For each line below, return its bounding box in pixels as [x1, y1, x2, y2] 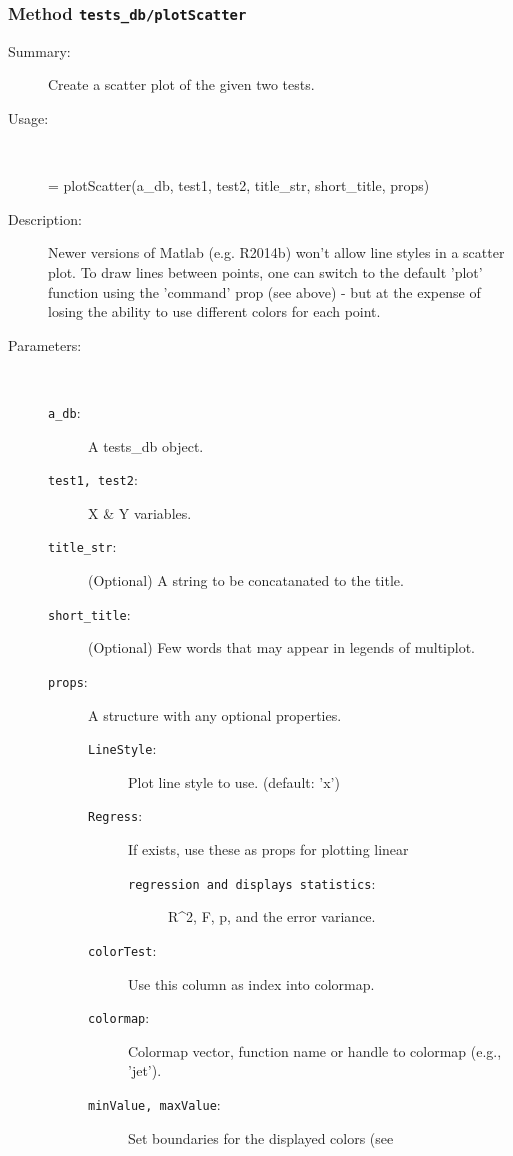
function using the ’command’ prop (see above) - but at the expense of [48, 281, 481, 302]
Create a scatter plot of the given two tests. [48, 74, 315, 95]
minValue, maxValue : [88, 1094, 221, 1114]
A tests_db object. [88, 435, 204, 456]
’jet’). [128, 1060, 162, 1081]
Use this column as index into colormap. [128, 973, 375, 994]
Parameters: [8, 334, 82, 355]
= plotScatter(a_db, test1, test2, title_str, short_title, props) [48, 175, 430, 196]
